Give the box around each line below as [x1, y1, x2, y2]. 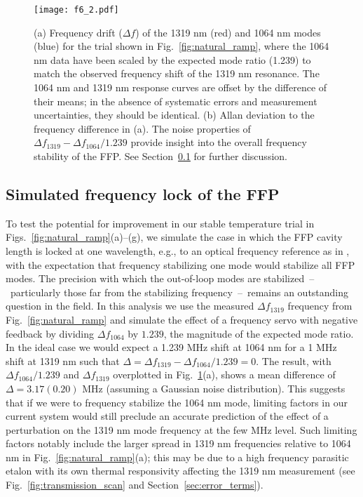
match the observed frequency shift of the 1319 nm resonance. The [34, 66, 320, 81]
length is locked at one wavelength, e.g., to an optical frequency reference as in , [6, 243, 350, 258]
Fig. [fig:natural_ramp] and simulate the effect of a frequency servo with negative [6, 312, 358, 326]
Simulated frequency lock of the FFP [6, 183, 280, 204]
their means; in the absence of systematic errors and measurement [34, 93, 317, 108]
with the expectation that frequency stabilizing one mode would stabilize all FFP [6, 257, 355, 272]
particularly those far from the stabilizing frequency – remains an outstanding [10, 284, 349, 299]
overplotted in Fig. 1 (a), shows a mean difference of [113, 367, 336, 382]
